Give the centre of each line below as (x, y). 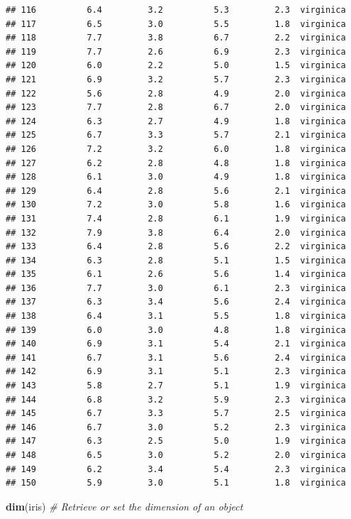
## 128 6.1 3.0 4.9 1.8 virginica (176, 177)
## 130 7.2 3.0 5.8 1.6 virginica (176, 205)
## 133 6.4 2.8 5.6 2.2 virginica (176, 247)
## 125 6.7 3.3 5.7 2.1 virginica (176, 135)
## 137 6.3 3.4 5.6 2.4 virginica (176, 302)
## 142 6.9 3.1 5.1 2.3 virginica (176, 372)
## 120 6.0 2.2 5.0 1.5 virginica (176, 66)
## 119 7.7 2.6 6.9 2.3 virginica (176, 51)
